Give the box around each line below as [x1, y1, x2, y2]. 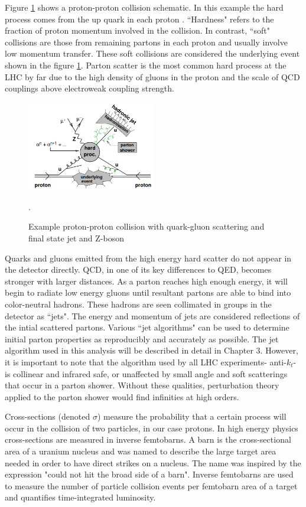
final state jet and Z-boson [28, 231, 124, 244]
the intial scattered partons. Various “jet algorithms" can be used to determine [5, 321, 289, 333]
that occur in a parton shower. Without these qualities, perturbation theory [5, 379, 279, 391]
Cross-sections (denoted [5, 410, 90, 423]
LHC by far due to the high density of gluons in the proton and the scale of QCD [5, 70, 300, 83]
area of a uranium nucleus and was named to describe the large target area [5, 445, 276, 457]
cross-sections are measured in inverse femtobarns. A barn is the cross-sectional [5, 433, 291, 446]
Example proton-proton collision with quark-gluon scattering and [28, 220, 265, 233]
